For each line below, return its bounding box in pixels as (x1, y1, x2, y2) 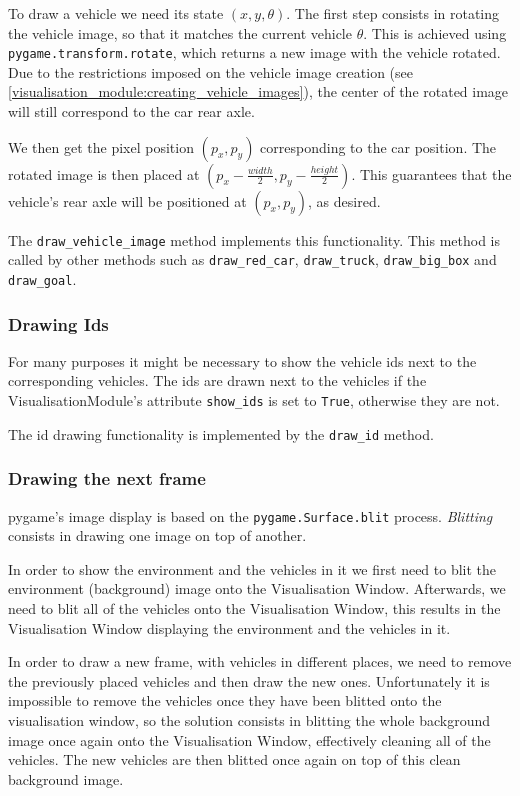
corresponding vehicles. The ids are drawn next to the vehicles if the (8, 370, 427, 391)
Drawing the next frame (8, 466, 206, 491)
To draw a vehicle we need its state (8, 3, 224, 23)
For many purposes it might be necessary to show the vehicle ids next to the (8, 350, 477, 371)
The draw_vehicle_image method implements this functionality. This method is (8, 229, 501, 250)
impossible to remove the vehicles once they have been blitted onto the (8, 690, 442, 711)
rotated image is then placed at (8, 163, 200, 184)
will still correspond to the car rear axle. (8, 101, 255, 122)
